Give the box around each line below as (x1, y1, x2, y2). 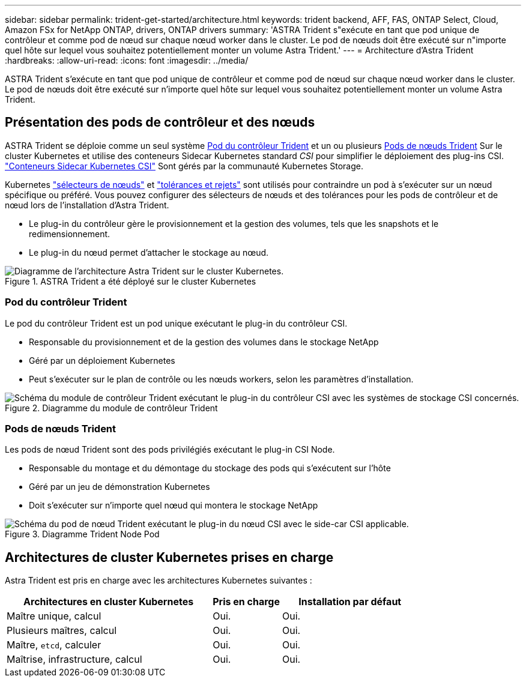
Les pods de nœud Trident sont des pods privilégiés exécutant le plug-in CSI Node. (5, 444, 335, 455)
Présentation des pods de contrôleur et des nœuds (5, 115, 315, 130)
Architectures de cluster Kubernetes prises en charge (5, 549, 334, 565)
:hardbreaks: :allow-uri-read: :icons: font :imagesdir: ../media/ (5, 55, 249, 65)
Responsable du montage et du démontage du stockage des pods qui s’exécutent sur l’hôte (29, 463, 391, 474)
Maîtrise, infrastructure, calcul (7, 653, 142, 666)
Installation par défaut (298, 596, 402, 608)
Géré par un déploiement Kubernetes (29, 355, 175, 366)
